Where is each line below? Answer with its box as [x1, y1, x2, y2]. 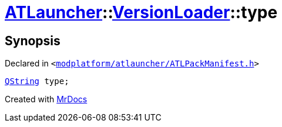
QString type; [5, 76, 69, 86]
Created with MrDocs [5, 94, 88, 105]
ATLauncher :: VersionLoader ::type [5, 2, 278, 22]
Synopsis [5, 33, 61, 48]
